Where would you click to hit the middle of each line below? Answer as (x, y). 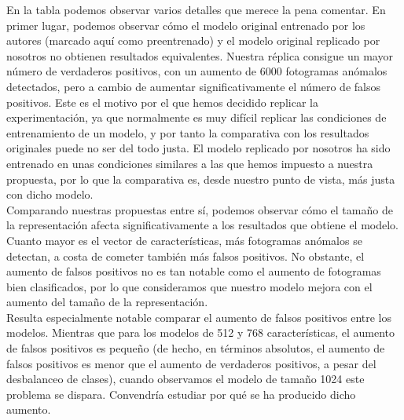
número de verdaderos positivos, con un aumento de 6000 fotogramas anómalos (197, 71)
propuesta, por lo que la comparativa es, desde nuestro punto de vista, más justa (201, 179)
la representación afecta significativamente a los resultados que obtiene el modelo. (203, 225)
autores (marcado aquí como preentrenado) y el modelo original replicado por (193, 40)
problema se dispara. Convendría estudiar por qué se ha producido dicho (181, 394)
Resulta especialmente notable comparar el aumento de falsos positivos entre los (199, 317)
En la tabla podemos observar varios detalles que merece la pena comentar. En (196, 9)
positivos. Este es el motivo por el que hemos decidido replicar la (162, 102)
